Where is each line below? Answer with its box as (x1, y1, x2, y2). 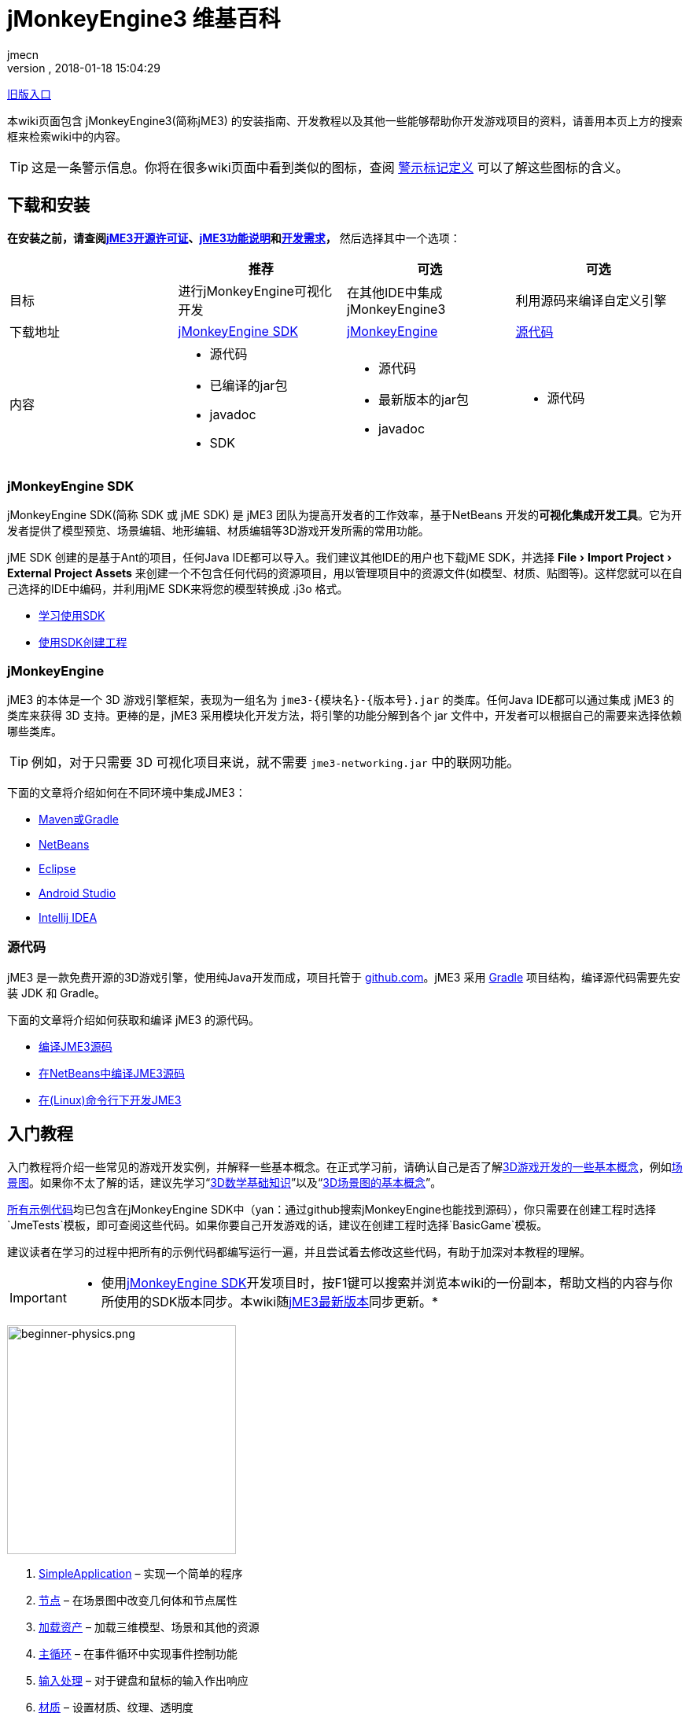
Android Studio (39, 886, 116, 901)
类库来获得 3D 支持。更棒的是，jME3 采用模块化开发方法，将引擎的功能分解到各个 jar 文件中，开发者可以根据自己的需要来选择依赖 (7, 709, 683, 723)
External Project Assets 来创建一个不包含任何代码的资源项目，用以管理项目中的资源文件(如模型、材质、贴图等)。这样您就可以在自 (7, 566, 683, 580)
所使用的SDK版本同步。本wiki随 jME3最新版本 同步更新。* (101, 1293, 439, 1310)
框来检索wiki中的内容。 (7, 129, 127, 143)
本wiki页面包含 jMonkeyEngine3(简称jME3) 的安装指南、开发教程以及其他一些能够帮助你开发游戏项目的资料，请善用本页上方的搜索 (7, 113, 683, 127)
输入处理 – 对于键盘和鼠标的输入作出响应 (39, 1673, 249, 1687)
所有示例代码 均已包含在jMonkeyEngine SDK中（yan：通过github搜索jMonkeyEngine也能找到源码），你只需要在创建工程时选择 (7, 1202, 657, 1216)
